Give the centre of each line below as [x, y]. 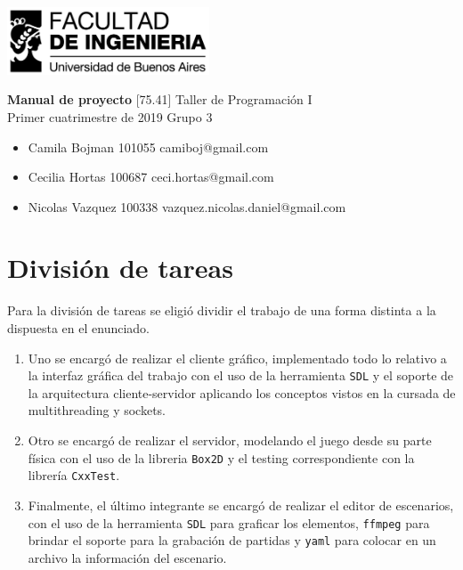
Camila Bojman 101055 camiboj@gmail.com [148, 147]
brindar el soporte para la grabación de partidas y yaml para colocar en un [232, 540]
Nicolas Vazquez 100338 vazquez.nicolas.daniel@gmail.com [187, 206]
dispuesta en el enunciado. [78, 328]
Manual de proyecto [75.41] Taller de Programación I [160, 99]
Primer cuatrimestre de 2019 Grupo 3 [110, 116]
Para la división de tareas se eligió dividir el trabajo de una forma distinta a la [222, 310]
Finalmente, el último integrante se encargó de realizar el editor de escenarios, [241, 505]
